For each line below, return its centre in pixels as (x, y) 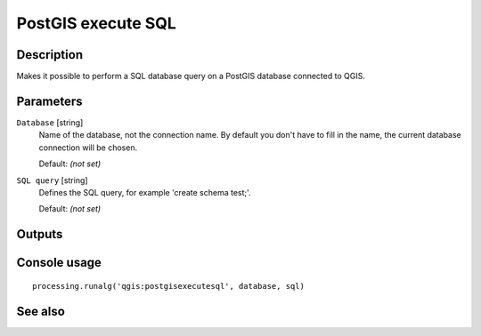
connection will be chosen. (88, 148)
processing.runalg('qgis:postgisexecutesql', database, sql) (168, 286)
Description (50, 55)
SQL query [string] (52, 180)
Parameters (49, 101)
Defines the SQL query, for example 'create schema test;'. (145, 192)
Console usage (59, 263)
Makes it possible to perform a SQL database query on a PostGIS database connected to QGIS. (191, 76)
